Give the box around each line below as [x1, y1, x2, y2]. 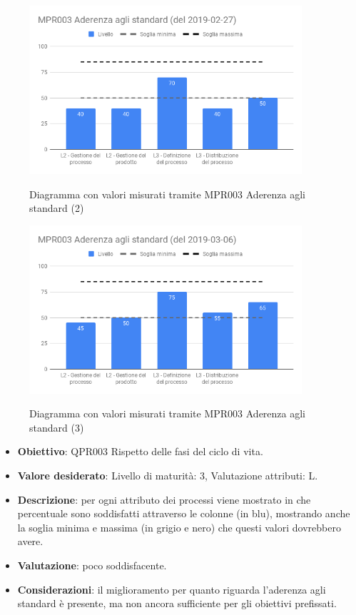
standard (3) [29, 420, 84, 434]
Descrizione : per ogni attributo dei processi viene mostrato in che [17, 492, 311, 507]
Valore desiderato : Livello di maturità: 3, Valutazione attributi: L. [17, 468, 318, 483]
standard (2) [29, 200, 84, 215]
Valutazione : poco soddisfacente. [17, 558, 167, 572]
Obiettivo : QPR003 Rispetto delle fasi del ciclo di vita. [17, 444, 263, 459]
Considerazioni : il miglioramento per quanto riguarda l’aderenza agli [17, 581, 326, 596]
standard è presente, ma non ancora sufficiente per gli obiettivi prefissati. [17, 596, 337, 611]
